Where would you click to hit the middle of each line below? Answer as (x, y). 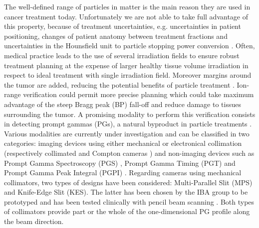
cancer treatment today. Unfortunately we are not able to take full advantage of (126, 16)
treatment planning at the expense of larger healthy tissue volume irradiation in (126, 65)
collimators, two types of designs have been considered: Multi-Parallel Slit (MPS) (128, 182)
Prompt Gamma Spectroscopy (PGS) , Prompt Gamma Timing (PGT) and (120, 163)
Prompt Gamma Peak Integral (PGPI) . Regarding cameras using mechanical (123, 172)
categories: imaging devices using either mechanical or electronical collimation (123, 143)
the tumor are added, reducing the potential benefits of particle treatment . (119, 84)
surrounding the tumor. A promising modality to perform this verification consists (130, 114)
